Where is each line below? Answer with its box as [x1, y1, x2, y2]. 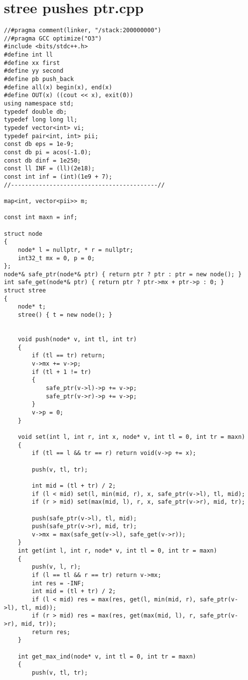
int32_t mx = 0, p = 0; [18, 254, 95, 262]
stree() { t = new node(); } [18, 311, 112, 319]
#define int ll [4, 51, 53, 59]
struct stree [4, 287, 46, 294]
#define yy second [4, 67, 63, 75]
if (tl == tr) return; [32, 352, 105, 359]
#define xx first [4, 59, 60, 66]
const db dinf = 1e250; [4, 157, 81, 164]
